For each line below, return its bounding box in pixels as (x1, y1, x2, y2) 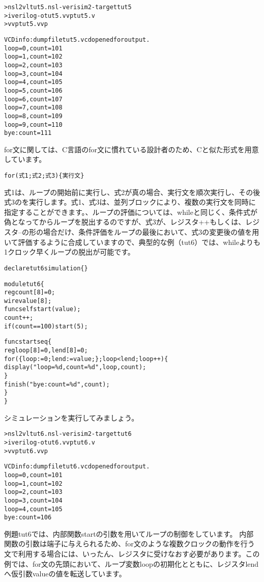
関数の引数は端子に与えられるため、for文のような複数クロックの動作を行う (4, 538, 255, 549)
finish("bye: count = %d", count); (4, 380, 110, 388)
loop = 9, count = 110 (4, 121, 63, 128)
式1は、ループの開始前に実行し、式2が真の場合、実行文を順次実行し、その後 (4, 186, 260, 197)
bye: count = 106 (4, 514, 52, 521)
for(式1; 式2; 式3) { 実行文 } (4, 172, 84, 180)
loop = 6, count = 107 (4, 95, 63, 103)
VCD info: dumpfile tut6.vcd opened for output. (4, 463, 150, 470)
